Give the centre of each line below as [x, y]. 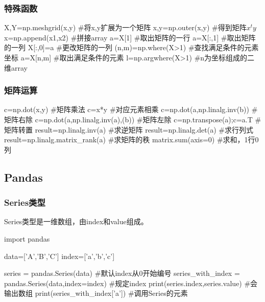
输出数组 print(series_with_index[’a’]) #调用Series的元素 [96, 293]
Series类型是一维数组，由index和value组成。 [76, 221]
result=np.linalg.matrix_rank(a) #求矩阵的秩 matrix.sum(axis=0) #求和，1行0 [131, 139]
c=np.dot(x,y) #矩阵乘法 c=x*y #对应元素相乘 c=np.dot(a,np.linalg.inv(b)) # [131, 109]
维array [16, 67]
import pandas [27, 238]
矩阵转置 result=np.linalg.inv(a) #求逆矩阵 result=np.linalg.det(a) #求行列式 [129, 129]
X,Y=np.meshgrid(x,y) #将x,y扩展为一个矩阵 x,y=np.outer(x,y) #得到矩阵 [125, 27]
